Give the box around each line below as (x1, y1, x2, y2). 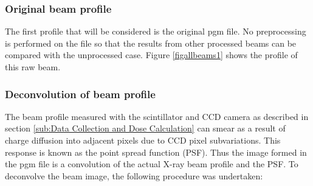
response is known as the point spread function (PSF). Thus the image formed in (5, 145, 307, 158)
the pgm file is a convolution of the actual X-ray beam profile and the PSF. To (5, 158, 298, 170)
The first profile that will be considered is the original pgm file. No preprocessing (5, 25, 306, 38)
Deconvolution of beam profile (5, 86, 156, 101)
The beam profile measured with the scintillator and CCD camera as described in (5, 110, 309, 122)
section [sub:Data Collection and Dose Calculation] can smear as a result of (5, 122, 286, 135)
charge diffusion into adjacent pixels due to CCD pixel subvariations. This (5, 134, 281, 146)
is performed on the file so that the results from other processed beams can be (5, 36, 297, 49)
